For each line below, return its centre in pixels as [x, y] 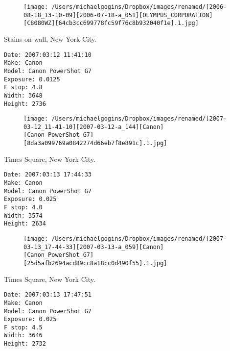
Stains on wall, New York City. [50, 38]
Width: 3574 [23, 215]
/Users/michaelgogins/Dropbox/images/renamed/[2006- [139, 7]
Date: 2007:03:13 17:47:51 [48, 295]
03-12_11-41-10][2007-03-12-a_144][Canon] [94, 127]
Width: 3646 [23, 336]
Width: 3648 [23, 95]
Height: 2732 [25, 344]
